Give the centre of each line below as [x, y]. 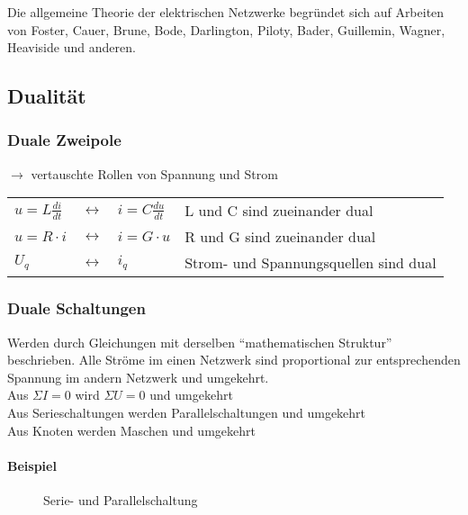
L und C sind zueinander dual [279, 211]
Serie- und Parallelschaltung [121, 499]
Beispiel [32, 465]
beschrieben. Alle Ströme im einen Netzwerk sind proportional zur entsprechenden [234, 360]
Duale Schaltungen [76, 308]
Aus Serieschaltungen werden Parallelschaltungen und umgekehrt [187, 412]
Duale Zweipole [64, 140]
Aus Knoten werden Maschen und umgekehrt [131, 430]
